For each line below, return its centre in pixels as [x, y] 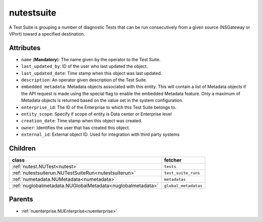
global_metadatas [183, 186]
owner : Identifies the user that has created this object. [75, 128]
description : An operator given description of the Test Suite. [84, 80]
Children [22, 148]
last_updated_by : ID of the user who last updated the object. [85, 66]
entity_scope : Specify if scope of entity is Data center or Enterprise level [96, 114]
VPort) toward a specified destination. [47, 34]
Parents [21, 199]
